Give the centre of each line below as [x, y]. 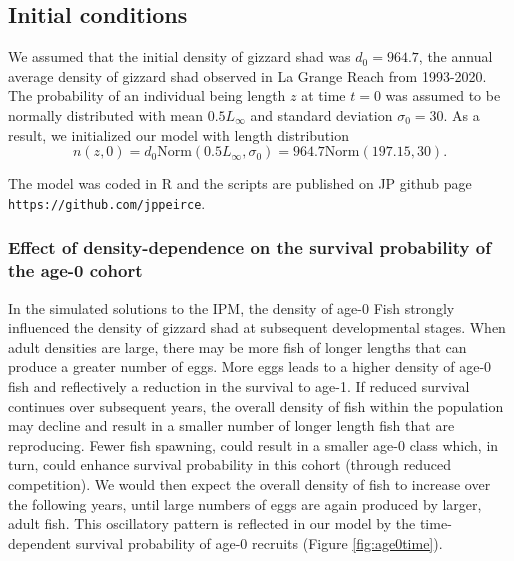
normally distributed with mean [106, 114]
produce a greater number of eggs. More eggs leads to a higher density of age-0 [250, 366]
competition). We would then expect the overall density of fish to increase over [249, 483]
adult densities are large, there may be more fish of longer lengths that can [237, 346]
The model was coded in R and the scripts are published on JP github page [240, 183]
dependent [40, 542]
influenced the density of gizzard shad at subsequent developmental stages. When [257, 327]
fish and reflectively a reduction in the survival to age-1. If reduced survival [239, 385]
